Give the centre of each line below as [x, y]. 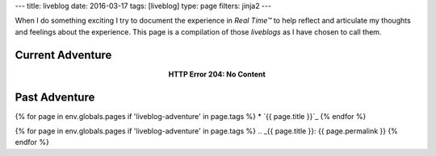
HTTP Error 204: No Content [217, 74]
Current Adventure [63, 55]
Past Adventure [55, 97]
